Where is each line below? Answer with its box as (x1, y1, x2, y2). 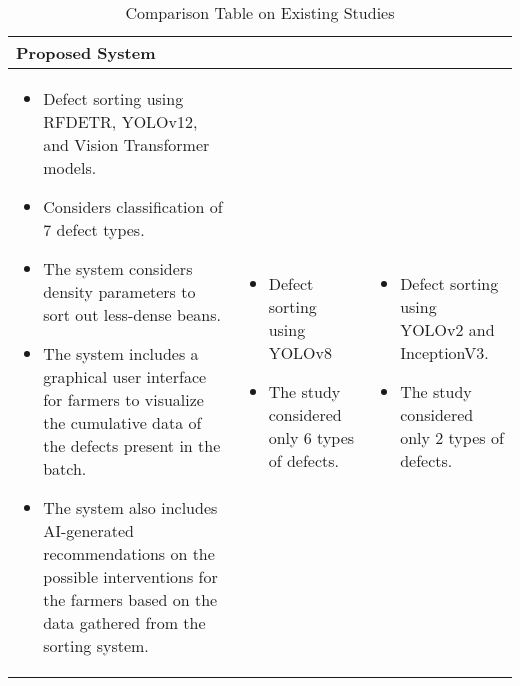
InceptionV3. (400, 341, 489, 364)
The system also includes (43, 496, 218, 519)
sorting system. (43, 634, 149, 657)
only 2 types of (400, 426, 504, 449)
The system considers (43, 257, 193, 280)
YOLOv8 (268, 341, 333, 364)
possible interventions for (43, 565, 218, 588)
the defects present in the (43, 434, 221, 457)
